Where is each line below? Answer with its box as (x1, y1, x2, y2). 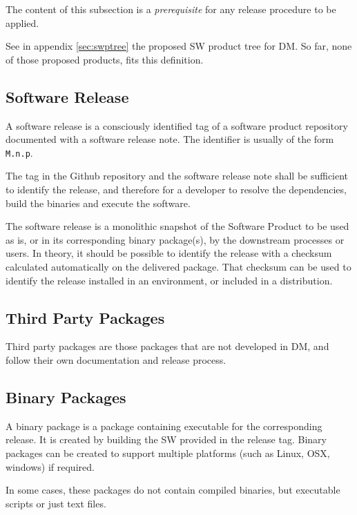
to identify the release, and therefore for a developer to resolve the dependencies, (6, 182, 347, 197)
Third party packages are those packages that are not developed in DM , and (6, 339, 329, 353)
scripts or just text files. (6, 496, 106, 510)
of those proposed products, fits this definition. (6, 52, 204, 66)
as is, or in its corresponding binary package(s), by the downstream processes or (6, 232, 345, 246)
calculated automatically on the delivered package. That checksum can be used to (6, 259, 351, 273)
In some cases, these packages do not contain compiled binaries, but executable (6, 483, 340, 497)
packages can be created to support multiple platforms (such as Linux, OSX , (6, 445, 330, 460)
